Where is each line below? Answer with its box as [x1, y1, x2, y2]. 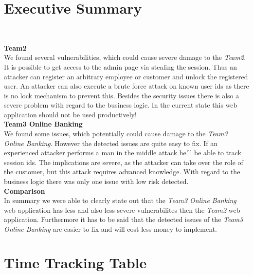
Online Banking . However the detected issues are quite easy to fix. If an [4, 138, 218, 148]
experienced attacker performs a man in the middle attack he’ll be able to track [4, 147, 241, 158]
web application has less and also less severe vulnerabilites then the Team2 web [4, 204, 240, 215]
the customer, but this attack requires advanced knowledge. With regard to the [4, 166, 240, 177]
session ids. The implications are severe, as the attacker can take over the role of [4, 157, 243, 167]
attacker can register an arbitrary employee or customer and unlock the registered [4, 71, 248, 81]
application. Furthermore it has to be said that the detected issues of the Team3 [4, 214, 243, 224]
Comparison [4, 185, 45, 196]
